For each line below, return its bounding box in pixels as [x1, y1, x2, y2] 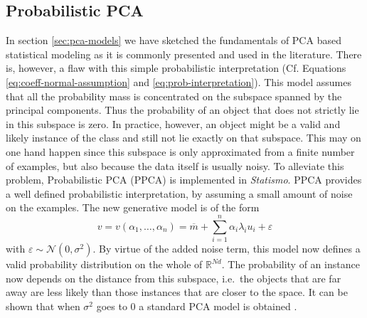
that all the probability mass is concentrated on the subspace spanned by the [6, 88, 342, 103]
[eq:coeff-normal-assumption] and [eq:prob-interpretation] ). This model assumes [6, 74, 351, 89]
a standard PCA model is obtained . [139, 298, 297, 313]
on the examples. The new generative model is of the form [6, 200, 260, 215]
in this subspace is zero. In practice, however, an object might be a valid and [6, 116, 341, 131]
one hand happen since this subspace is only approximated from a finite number [6, 144, 355, 159]
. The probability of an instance [221, 257, 360, 272]
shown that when [6, 298, 80, 313]
